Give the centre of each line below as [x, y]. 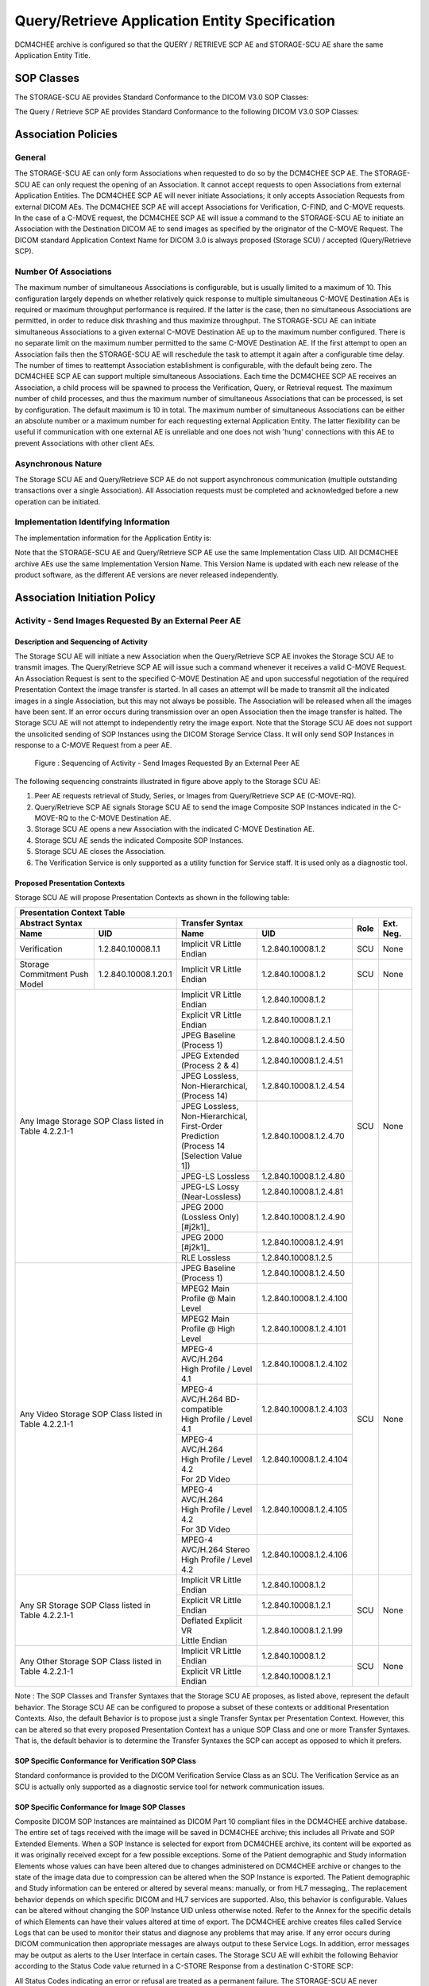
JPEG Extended [210, 1056]
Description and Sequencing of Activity [81, 641]
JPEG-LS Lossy [210, 1187]
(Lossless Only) [210, 1217]
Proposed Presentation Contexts [70, 883]
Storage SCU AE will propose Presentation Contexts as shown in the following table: [152, 897]
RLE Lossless [205, 1258]
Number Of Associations [63, 272]
